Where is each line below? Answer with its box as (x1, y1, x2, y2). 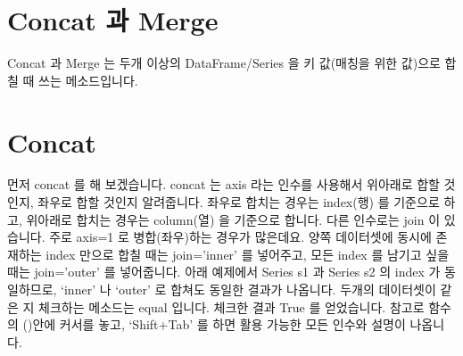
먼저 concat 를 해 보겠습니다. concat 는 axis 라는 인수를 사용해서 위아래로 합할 (7, 175, 440, 194)
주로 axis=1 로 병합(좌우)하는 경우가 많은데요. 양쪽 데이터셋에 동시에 (49, 228, 432, 246)
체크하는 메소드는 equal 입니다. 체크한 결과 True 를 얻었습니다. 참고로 (38, 297, 425, 316)
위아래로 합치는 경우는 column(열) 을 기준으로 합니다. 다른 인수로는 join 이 (26, 210, 441, 228)
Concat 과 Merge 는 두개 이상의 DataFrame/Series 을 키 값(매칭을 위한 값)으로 (7, 54, 441, 72)
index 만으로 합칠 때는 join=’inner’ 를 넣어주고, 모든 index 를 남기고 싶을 (45, 244, 450, 263)
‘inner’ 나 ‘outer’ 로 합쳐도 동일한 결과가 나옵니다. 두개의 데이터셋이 (61, 280, 436, 298)
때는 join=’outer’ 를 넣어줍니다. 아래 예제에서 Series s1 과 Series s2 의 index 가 (7, 262, 441, 281)
